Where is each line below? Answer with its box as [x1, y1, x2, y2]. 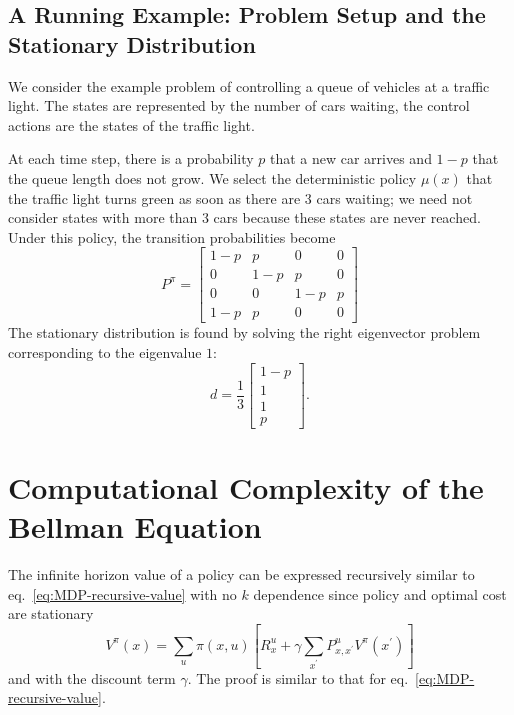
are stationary [8, 603, 94, 624]
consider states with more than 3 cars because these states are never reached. [8, 207, 481, 228]
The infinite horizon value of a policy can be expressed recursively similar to [8, 564, 475, 585]
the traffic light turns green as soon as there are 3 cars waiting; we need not [8, 187, 473, 208]
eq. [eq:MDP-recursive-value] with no [8, 583, 237, 604]
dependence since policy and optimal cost [253, 583, 507, 604]
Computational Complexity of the [8, 466, 484, 507]
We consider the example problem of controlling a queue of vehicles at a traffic [8, 75, 490, 96]
